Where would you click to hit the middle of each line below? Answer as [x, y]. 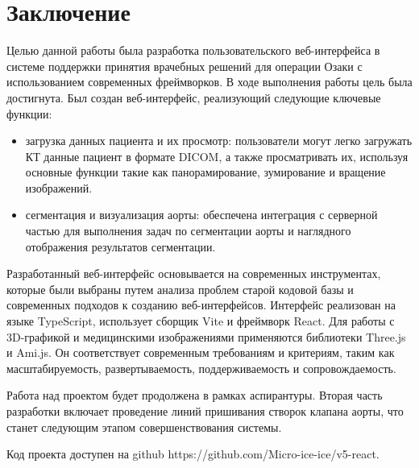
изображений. [59, 187]
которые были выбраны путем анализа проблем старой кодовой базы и [180, 289]
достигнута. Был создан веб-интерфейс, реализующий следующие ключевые [194, 97]
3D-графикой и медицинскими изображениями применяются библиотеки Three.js [206, 336]
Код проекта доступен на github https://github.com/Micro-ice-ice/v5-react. [193, 454]
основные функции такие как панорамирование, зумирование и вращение [205, 172]
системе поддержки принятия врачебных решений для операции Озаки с [185, 66]
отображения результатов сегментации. [120, 246]
